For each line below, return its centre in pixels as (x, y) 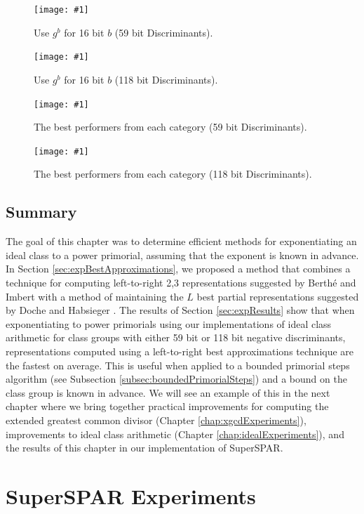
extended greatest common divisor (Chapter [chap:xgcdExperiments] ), (156, 420)
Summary (41, 212)
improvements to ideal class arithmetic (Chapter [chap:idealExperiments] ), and (175, 434)
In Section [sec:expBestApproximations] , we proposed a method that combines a (178, 269)
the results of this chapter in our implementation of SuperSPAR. (144, 448)
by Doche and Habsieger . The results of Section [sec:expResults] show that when (180, 310)
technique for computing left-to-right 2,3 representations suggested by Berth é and (181, 282)
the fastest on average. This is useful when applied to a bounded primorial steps (178, 365)
